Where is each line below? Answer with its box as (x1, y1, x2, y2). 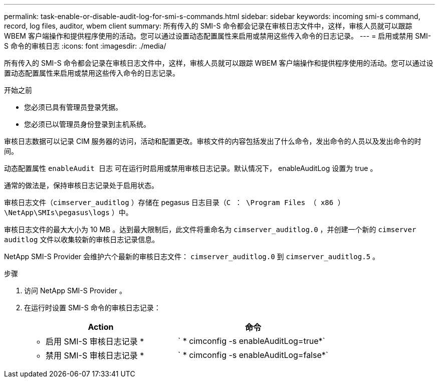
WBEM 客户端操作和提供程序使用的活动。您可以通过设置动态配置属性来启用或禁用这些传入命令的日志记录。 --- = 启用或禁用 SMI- (4, 32, 431, 40)
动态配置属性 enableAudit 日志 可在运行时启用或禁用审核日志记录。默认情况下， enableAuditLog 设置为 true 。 (4, 164, 377, 172)
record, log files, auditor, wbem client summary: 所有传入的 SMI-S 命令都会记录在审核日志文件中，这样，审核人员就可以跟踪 (4, 22, 412, 30)
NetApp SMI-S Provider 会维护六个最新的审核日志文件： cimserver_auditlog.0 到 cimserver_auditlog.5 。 (4, 252, 379, 261)
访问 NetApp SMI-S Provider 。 (24, 286, 127, 295)
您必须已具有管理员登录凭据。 (24, 103, 122, 111)
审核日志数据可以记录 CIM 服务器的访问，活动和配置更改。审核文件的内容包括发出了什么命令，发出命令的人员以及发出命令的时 (4, 137, 421, 145)
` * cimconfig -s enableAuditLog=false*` (177, 350, 328, 360)
